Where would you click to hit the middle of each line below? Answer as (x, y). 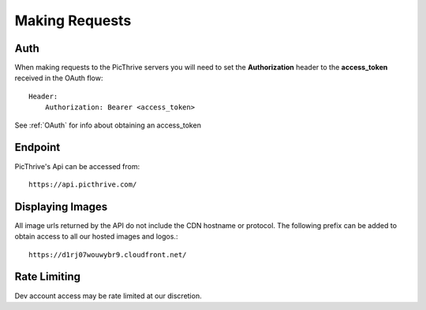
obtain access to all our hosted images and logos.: (96, 237)
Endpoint (37, 148)
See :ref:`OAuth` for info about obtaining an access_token (108, 125)
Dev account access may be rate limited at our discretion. (108, 296)
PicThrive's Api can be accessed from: (77, 166)
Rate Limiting (47, 277)
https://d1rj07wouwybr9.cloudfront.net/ (108, 255)
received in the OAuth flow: (59, 78)
